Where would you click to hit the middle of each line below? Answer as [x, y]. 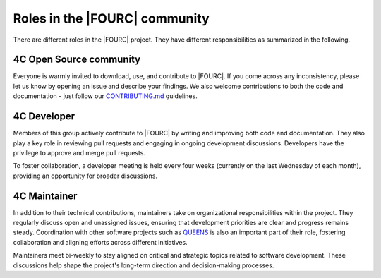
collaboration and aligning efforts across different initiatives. [100, 242]
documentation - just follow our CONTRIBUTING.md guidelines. [105, 96]
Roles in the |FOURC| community [111, 18]
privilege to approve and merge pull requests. [79, 152]
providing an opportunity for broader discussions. [85, 176]
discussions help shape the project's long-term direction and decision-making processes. [144, 265]
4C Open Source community [77, 60]
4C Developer [44, 116]
